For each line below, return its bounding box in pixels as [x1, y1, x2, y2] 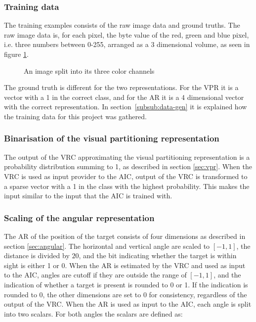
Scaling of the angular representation [4, 211, 155, 224]
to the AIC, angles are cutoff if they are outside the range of [4, 270, 187, 280]
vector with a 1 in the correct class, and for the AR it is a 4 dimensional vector [4, 92, 244, 102]
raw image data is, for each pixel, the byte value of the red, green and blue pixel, [4, 29, 249, 40]
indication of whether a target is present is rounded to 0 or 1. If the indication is [4, 279, 248, 289]
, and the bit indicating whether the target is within [79, 250, 237, 261]
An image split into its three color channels [24, 65, 155, 76]
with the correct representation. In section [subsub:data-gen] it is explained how [4, 101, 247, 112]
